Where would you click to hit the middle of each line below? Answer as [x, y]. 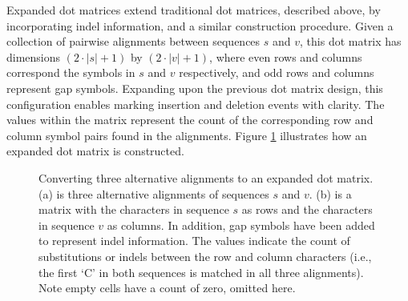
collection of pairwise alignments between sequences [133, 41]
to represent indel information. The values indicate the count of [194, 241]
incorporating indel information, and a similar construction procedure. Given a [200, 25]
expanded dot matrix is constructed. [95, 151]
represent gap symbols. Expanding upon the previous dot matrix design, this [195, 88]
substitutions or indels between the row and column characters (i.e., [205, 256]
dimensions [34, 56]
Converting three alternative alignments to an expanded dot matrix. [206, 177]
